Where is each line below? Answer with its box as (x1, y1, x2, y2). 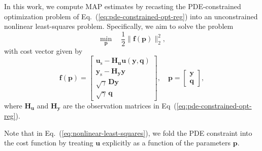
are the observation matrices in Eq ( (63, 100, 177, 110)
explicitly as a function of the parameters (102, 137, 231, 148)
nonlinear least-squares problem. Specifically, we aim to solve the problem (4, 21, 234, 31)
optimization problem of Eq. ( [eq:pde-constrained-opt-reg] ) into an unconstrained (4, 11, 258, 21)
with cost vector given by (4, 45, 83, 56)
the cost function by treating (4, 137, 93, 148)
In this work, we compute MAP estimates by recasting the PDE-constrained (4, 1, 241, 11)
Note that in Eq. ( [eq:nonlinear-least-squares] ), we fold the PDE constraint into (4, 127, 252, 138)
